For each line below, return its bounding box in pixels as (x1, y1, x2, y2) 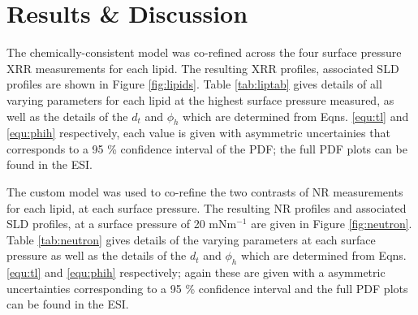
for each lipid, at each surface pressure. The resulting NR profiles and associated (6, 199, 407, 216)
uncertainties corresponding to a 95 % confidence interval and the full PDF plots (6, 279, 408, 296)
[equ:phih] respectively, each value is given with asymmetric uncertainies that (6, 124, 390, 141)
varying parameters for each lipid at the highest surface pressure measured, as (6, 91, 394, 108)
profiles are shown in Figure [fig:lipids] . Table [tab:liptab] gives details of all (6, 76, 382, 93)
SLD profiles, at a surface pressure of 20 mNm (6, 215, 237, 232)
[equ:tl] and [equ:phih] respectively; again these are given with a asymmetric (6, 264, 386, 281)
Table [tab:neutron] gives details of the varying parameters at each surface (6, 231, 376, 248)
